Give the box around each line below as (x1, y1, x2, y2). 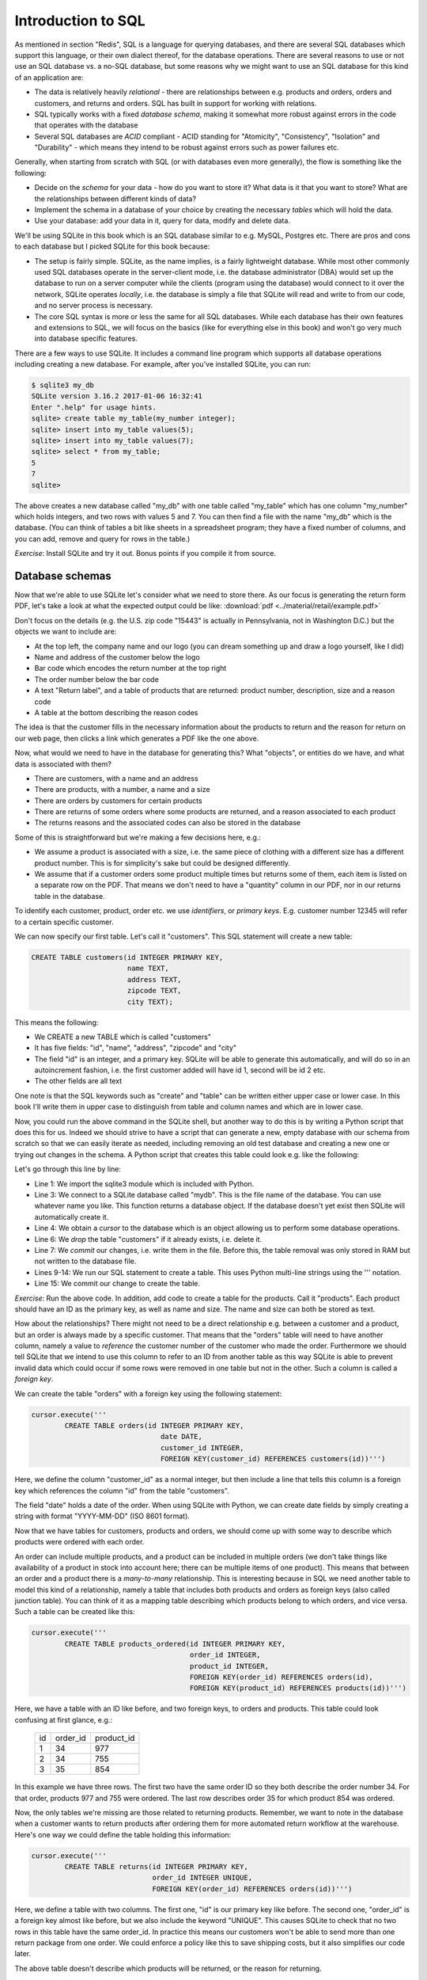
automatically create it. (34, 1212, 109, 1221)
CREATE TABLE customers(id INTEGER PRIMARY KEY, (31, 953, 224, 961)
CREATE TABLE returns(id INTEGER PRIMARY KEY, (64, 1862, 248, 1871)
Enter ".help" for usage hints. (31, 402, 157, 412)
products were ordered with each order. (14, 1537, 145, 1547)
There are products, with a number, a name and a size (34, 785, 210, 794)
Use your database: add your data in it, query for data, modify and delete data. (34, 216, 290, 226)
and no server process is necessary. (34, 301, 153, 310)
